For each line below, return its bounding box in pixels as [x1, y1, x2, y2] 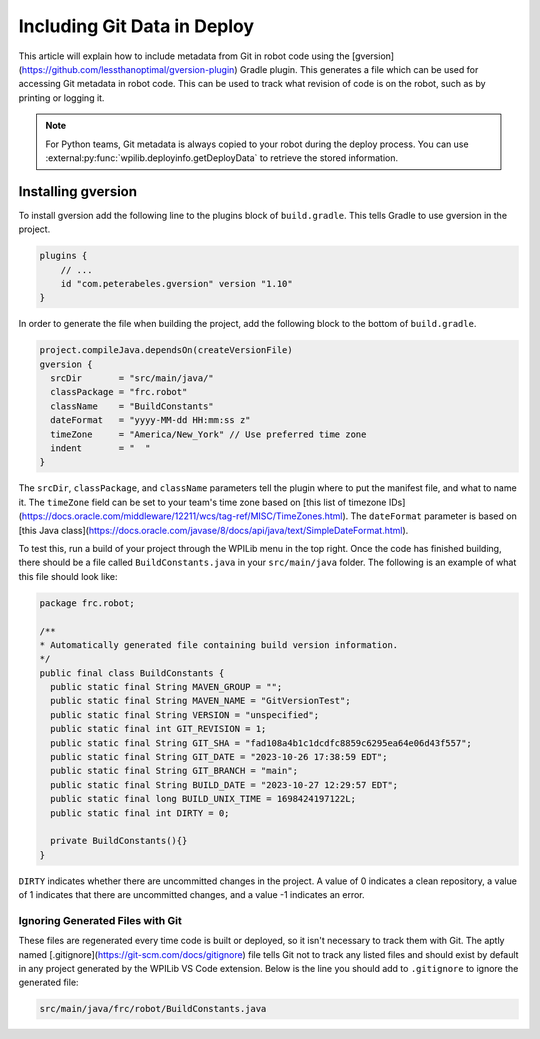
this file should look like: [18, 570, 119, 582]
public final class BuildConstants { [39, 667, 225, 679]
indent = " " [50, 443, 151, 454]
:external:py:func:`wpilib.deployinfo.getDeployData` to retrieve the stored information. [45, 151, 399, 164]
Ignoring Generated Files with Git [18, 913, 182, 927]
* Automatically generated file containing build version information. [39, 639, 399, 650]
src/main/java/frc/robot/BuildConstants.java [39, 1003, 267, 1015]
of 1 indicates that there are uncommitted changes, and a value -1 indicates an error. [18, 889, 365, 901]
